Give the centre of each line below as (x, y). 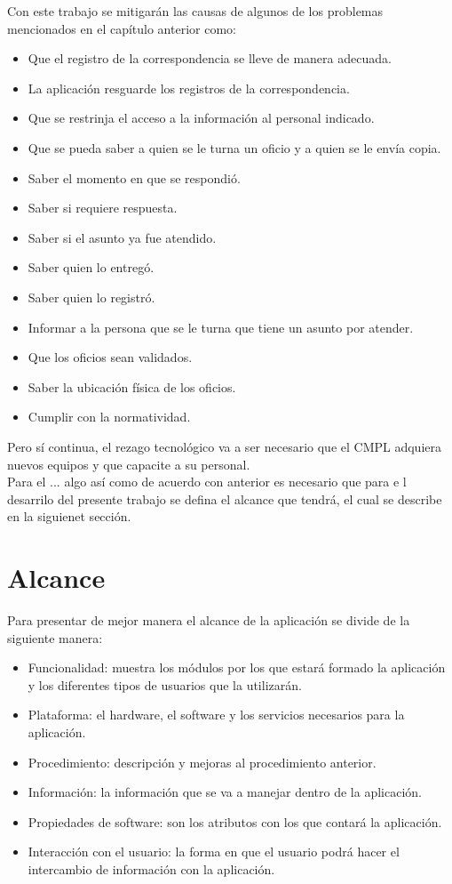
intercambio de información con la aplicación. (151, 868)
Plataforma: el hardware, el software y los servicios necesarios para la (216, 715)
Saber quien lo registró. (91, 297)
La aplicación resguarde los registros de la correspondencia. (189, 88)
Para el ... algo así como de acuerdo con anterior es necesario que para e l (207, 482)
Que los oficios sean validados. (110, 357)
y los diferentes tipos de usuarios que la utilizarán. (165, 684)
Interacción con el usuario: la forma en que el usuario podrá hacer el (214, 852)
